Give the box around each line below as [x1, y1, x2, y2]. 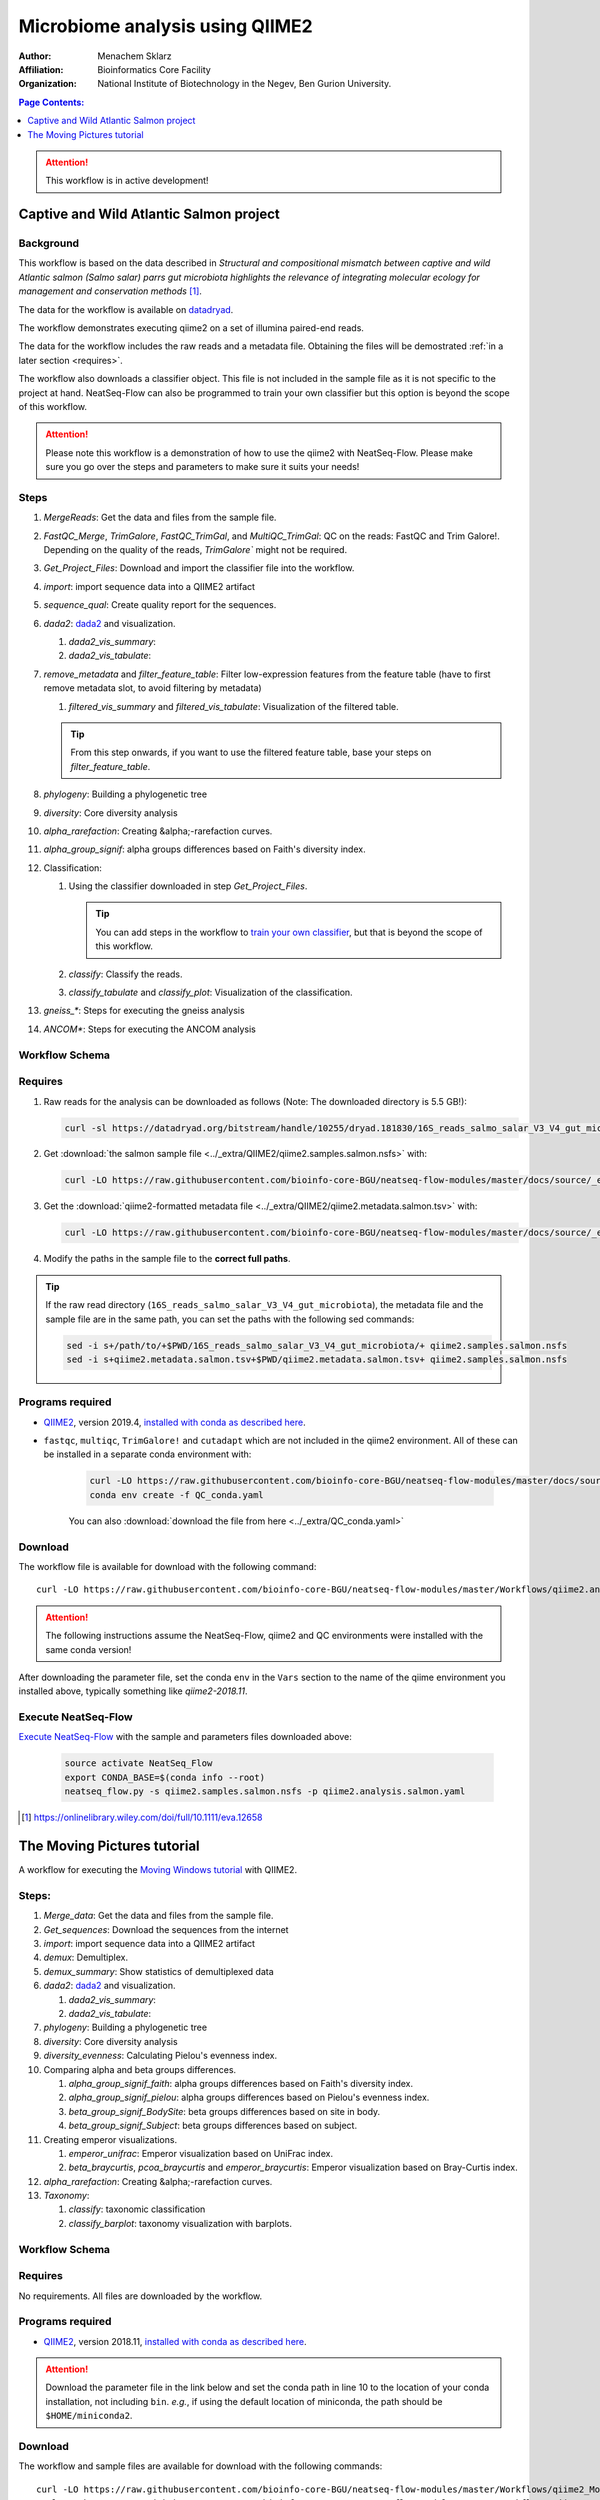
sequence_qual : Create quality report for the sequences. [43, 599, 277, 611]
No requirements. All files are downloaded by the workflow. [18, 2290, 263, 2302]
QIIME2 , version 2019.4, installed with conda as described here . [43, 1416, 306, 1428]
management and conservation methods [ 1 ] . [18, 285, 202, 297]
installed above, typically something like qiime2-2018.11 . [18, 1685, 249, 1697]
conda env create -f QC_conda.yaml [89, 1489, 264, 1500]
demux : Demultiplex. [43, 1951, 129, 1964]
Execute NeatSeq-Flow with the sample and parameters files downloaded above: [18, 1731, 352, 1743]
